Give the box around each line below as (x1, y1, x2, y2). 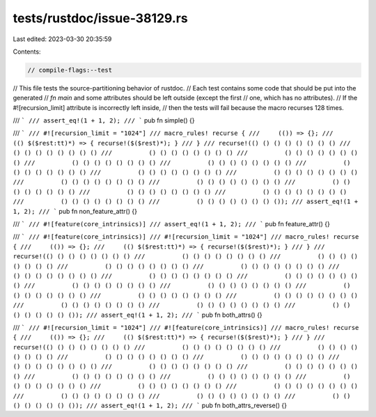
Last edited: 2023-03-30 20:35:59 (13, 35, 112, 43)
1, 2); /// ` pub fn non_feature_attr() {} (13, 207, 137, 215)
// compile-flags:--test (27, 66, 113, 74)
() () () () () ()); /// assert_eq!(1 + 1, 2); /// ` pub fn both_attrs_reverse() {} (13, 401, 287, 410)
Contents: (13, 47, 41, 56)
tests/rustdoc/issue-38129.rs (13, 10, 188, 26)
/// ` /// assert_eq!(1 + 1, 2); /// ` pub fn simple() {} (13, 116, 195, 125)
